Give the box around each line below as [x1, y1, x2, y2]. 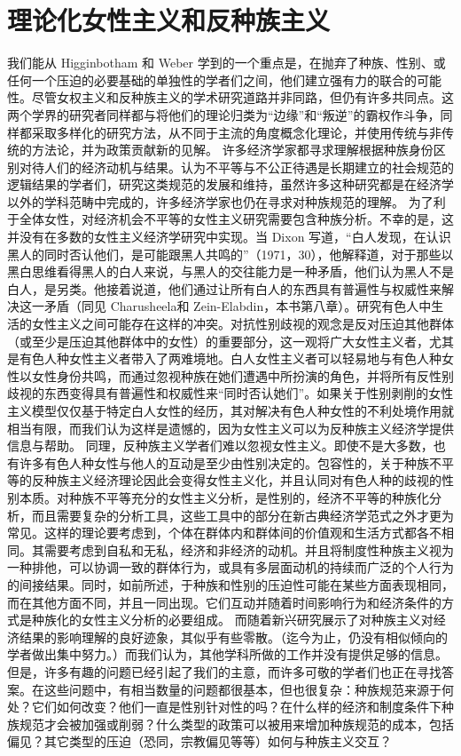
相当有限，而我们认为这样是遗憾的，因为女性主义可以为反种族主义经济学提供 [7, 418, 454, 437]
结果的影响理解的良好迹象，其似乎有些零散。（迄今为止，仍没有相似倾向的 [19, 627, 448, 646]
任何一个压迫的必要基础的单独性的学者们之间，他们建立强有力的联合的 [7, 70, 417, 89]
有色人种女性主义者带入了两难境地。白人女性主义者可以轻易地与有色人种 [19, 349, 441, 368]
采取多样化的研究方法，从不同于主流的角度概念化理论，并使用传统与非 [31, 123, 441, 141]
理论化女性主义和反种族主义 [7, 2, 331, 38]
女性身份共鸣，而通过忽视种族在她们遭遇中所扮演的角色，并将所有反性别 [31, 366, 454, 385]
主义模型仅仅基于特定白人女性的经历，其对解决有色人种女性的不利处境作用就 [7, 402, 454, 419]
